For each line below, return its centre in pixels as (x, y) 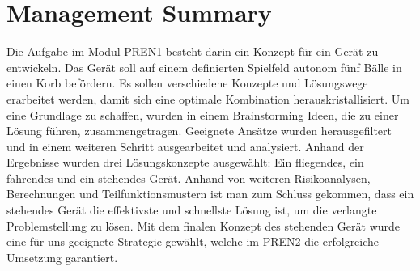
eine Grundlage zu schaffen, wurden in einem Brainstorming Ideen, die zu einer (203, 114)
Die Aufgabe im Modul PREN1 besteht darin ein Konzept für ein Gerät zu (193, 51)
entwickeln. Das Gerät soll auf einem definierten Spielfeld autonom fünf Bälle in (204, 67)
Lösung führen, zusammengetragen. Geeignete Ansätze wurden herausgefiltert (199, 131)
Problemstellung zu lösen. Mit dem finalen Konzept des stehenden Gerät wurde (204, 225)
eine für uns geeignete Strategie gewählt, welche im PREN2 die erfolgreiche (193, 241)
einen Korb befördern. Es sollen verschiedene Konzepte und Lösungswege (187, 83)
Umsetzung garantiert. (62, 257)
